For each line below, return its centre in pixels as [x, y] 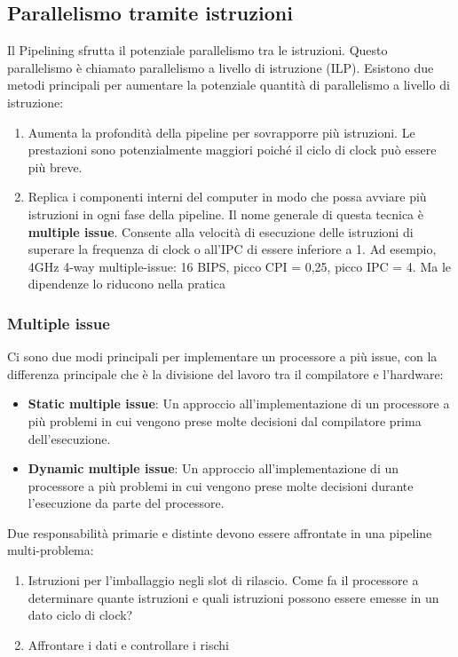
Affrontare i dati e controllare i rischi [129, 644]
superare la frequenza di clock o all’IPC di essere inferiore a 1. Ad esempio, [232, 249]
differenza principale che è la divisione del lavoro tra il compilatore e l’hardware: [225, 373]
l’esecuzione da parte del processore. [126, 503]
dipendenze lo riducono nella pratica [126, 284]
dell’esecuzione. [69, 438]
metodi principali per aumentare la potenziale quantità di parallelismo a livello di [229, 85]
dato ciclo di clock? [80, 615]
